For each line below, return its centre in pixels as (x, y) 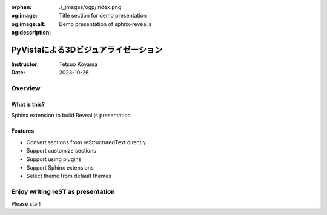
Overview (26, 88)
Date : (18, 73)
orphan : (21, 7)
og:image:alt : (28, 24)
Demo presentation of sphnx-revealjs (105, 24)
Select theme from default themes (69, 176)
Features (23, 131)
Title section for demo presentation (103, 16)
